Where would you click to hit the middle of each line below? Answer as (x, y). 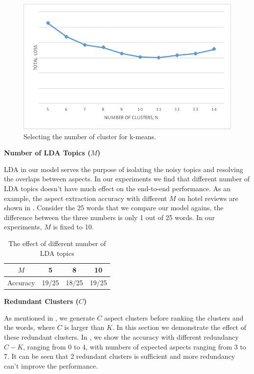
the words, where (29, 327)
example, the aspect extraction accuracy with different (86, 198)
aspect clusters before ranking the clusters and (174, 317)
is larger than (84, 327)
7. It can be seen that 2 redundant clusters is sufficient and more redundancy (120, 356)
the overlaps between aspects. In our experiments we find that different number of (127, 179)
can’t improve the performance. (51, 365)
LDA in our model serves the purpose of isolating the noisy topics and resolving (124, 169)
